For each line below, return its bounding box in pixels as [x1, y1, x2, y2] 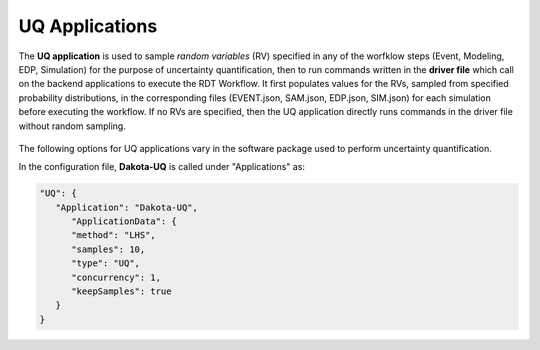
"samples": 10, [71, 243, 146, 255]
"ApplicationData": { [71, 216, 177, 227]
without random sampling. [18, 120, 127, 132]
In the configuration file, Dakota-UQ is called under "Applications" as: [18, 161, 305, 173]
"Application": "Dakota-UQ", [55, 201, 199, 213]
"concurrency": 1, [71, 271, 162, 283]
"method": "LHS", [71, 230, 157, 241]
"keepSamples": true [71, 286, 172, 297]
